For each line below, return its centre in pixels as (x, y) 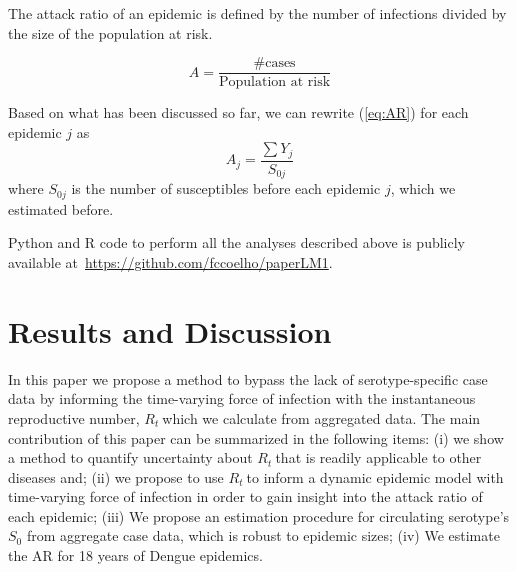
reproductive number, (74, 417)
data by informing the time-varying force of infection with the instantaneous (242, 398)
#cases (274, 63)
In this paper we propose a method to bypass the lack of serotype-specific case (248, 378)
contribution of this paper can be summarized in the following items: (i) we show (256, 437)
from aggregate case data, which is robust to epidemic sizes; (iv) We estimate (263, 535)
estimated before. (61, 208)
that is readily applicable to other (378, 457)
